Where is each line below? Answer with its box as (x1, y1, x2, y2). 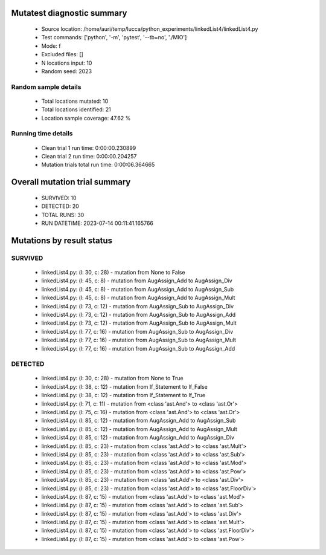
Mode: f (41, 42, 61, 50)
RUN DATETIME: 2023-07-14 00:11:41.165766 (41, 219, 154, 227)
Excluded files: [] (41, 51, 84, 58)
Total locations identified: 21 (41, 106, 111, 113)
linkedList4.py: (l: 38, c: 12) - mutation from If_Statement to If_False (41, 383, 208, 390)
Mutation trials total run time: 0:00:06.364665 (41, 161, 155, 169)
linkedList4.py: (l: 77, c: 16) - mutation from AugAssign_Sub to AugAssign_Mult (41, 336, 237, 344)
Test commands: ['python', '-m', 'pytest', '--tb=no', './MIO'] (41, 34, 187, 41)
